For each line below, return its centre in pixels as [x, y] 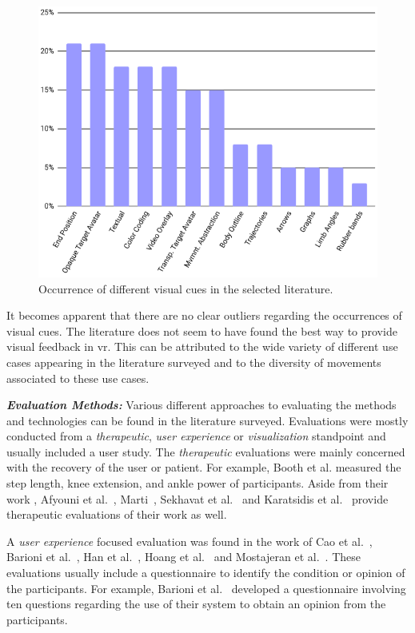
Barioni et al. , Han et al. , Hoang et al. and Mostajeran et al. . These [184, 557]
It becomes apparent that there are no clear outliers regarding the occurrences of [204, 315]
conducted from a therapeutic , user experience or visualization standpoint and [196, 436]
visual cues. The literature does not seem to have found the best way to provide [202, 330]
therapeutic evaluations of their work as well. [117, 514]
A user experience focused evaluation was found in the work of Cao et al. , [190, 541]
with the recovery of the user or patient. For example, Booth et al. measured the [204, 467]
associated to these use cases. [78, 378]
